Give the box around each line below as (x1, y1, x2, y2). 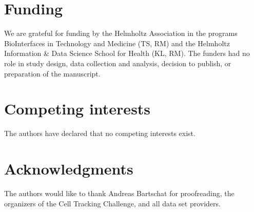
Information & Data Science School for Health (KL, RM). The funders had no (4, 48, 250, 59)
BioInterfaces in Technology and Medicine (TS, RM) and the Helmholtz (4, 37, 230, 48)
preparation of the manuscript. (4, 68, 101, 79)
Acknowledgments (4, 158, 133, 179)
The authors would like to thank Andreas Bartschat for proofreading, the (4, 187, 235, 198)
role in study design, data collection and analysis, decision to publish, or (4, 57, 231, 68)
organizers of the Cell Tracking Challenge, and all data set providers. (4, 198, 221, 208)
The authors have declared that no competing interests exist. (4, 128, 196, 139)
